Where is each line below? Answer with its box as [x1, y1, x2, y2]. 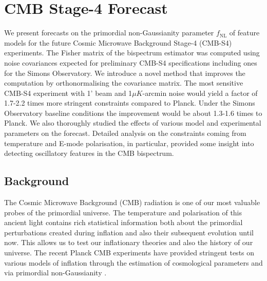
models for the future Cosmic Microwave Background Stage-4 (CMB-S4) [4, 37, 232, 48]
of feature [229, 27, 260, 38]
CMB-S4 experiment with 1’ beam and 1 [4, 87, 132, 98]
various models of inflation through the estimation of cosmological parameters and [4, 257, 263, 268]
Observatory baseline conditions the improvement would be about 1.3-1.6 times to [4, 107, 262, 118]
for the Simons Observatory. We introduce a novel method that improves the [4, 67, 245, 78]
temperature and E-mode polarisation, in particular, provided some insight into [4, 137, 254, 148]
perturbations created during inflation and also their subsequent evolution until [4, 227, 254, 237]
